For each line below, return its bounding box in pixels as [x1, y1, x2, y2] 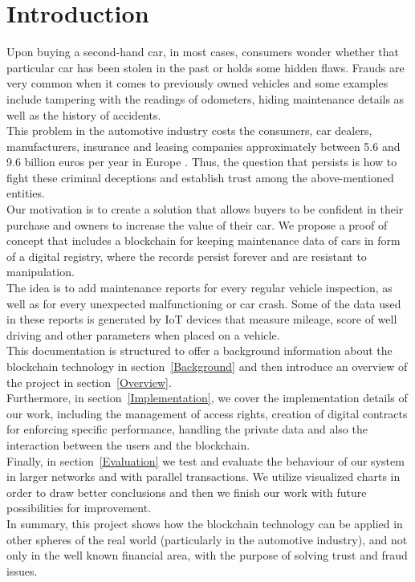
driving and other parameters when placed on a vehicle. [6, 326, 280, 343]
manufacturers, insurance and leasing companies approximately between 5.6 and [6, 137, 401, 154]
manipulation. [6, 263, 75, 280]
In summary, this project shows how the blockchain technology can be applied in [6, 515, 403, 531]
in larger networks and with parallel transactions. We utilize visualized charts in [6, 468, 401, 485]
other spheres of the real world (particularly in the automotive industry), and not [6, 531, 408, 547]
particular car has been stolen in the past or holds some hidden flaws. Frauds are [6, 59, 405, 75]
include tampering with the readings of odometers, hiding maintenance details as [6, 90, 405, 107]
